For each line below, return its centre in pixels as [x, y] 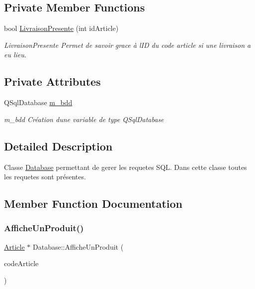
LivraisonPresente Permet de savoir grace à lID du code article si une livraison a [127, 45]
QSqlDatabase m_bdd [38, 102]
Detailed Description [58, 146]
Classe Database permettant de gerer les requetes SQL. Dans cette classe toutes [126, 167]
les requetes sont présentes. [45, 177]
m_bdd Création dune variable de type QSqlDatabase [84, 119]
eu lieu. [15, 55]
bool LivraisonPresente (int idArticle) [61, 28]
